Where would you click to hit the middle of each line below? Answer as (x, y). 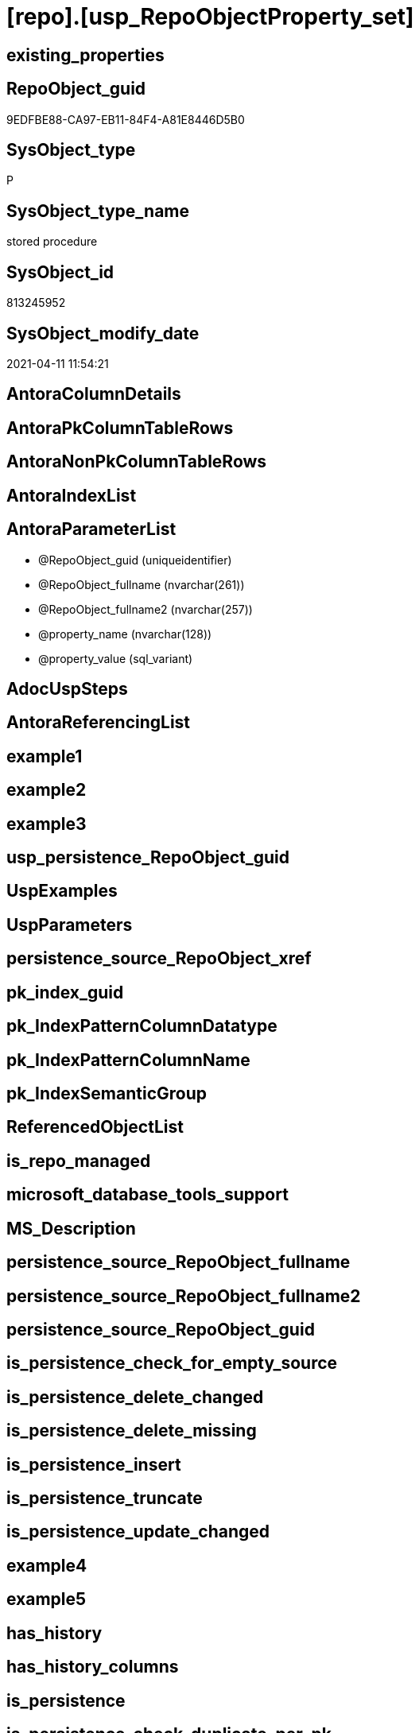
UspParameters (70, 925)
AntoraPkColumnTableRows (120, 428)
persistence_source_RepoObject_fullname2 (184, 1296)
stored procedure (52, 242)
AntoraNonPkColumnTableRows (137, 462)
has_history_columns (93, 1667)
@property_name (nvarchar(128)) (125, 634)
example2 (47, 790)
